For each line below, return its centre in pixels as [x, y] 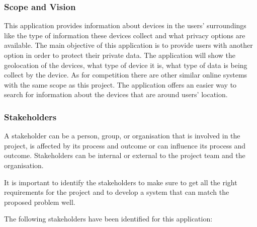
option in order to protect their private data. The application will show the [120, 55]
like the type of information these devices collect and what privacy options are [125, 35]
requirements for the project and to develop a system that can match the [117, 192]
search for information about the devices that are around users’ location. [116, 94]
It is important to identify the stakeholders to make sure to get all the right [121, 182]
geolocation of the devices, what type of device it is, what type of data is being [126, 65]
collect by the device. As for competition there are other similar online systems [126, 75]
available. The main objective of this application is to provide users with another [128, 45]
